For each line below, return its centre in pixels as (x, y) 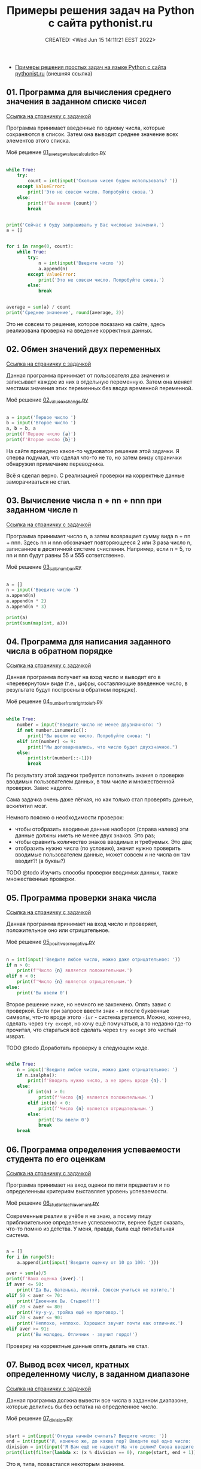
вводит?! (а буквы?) (40, 861)
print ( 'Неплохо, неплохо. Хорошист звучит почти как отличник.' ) (100, 1323)
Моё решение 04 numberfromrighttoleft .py (54, 702)
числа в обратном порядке (60, 651)
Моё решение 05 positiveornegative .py (51, 942)
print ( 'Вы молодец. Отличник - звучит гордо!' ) (77, 1335)
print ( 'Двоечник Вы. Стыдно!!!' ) (59, 1301)
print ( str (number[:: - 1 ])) (60, 758)
